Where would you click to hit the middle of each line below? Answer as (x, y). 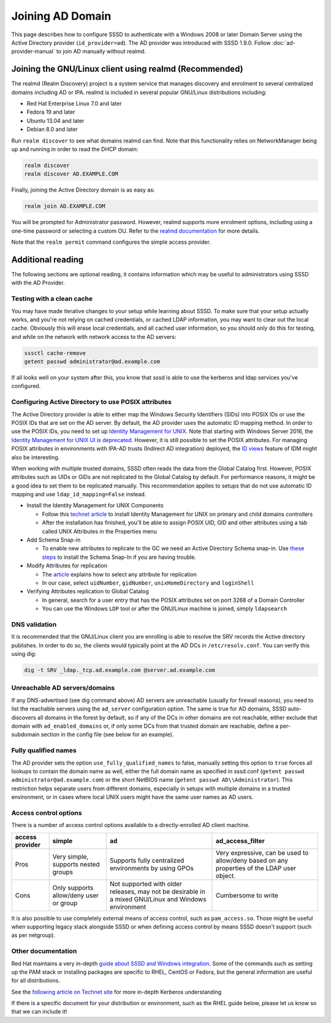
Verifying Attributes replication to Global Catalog (88, 591)
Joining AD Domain (61, 16)
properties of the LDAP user (256, 868)
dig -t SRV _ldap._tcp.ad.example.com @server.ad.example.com (120, 670)
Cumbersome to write (247, 895)
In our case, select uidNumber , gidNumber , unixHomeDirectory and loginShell (148, 583)
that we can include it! (39, 1012)
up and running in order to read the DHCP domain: (75, 149)
